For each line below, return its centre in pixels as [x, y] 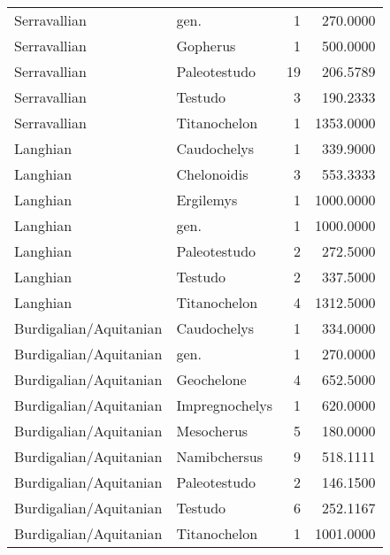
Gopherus [206, 46]
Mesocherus [212, 431]
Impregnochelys [225, 405]
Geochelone [211, 379]
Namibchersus [220, 456]
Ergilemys [207, 200]
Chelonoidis [212, 174]
